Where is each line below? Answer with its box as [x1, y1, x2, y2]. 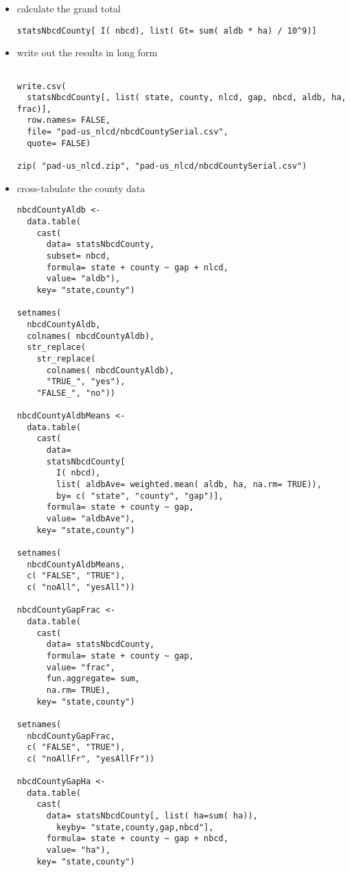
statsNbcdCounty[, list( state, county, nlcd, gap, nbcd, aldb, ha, [27, 93, 347, 103]
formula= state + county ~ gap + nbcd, [46, 834, 229, 844]
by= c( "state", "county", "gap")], [56, 491, 224, 501]
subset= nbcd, [46, 250, 110, 261]
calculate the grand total [16, 1, 121, 15]
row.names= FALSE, [27, 115, 110, 126]
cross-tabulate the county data [16, 180, 145, 195]
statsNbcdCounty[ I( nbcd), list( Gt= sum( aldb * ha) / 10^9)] [16, 25, 317, 36]
